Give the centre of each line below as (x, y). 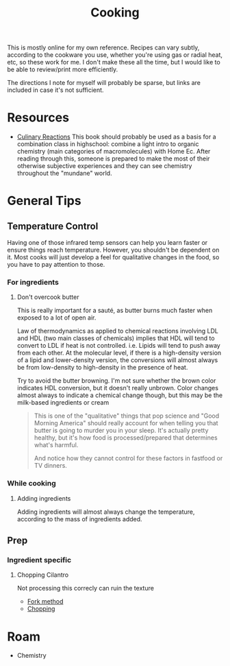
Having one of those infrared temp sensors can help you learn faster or (107, 243)
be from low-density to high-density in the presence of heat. (102, 368)
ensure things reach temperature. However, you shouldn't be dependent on (113, 250)
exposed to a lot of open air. (56, 318)
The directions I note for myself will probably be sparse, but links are (104, 83)
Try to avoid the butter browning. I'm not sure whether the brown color (116, 381)
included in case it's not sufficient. (55, 90)
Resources (38, 118)
